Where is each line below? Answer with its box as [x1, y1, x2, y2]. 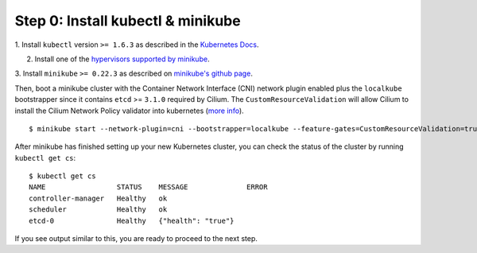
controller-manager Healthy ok [29, 193, 168, 203]
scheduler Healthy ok [29, 205, 168, 214]
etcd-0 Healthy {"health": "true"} [29, 216, 235, 225]
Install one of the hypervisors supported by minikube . [34, 54, 210, 64]
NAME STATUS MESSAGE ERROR [29, 183, 268, 192]
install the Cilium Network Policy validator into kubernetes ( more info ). [14, 106, 244, 115]
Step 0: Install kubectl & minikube [14, 12, 242, 29]
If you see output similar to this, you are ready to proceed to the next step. [14, 234, 258, 243]
